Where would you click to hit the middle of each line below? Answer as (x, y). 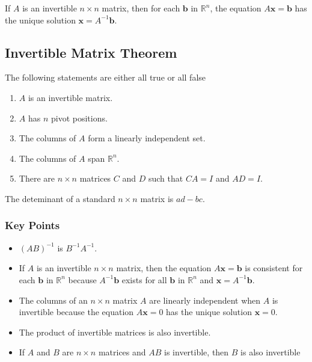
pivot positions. (79, 118)
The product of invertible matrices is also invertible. (115, 332)
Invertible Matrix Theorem (91, 52)
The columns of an (53, 300)
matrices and (122, 352)
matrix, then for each (141, 8)
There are (37, 178)
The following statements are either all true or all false (106, 77)
